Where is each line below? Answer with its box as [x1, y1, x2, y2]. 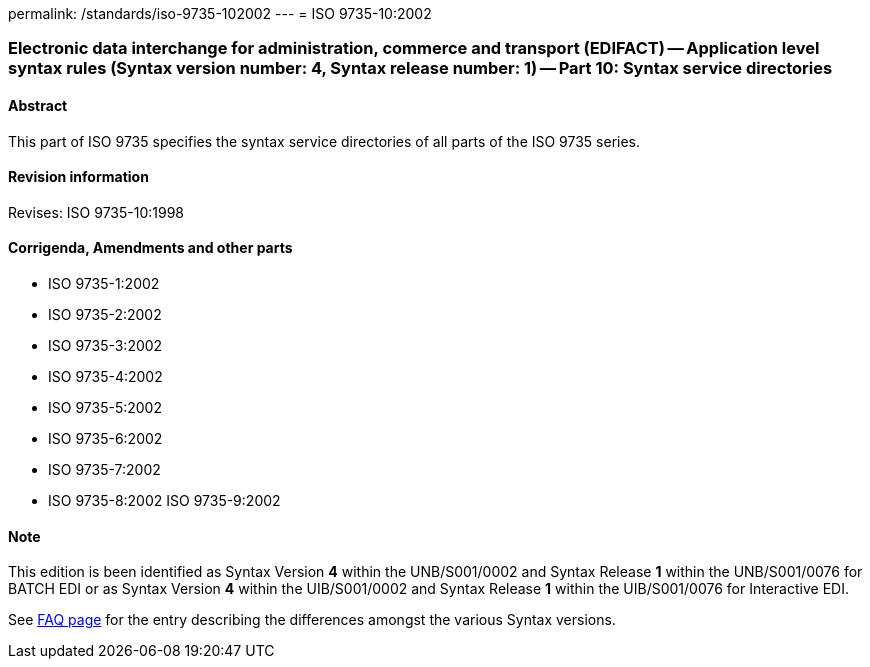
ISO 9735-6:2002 [48, 430, 163, 448]
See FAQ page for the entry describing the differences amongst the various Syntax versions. [8, 611, 616, 629]
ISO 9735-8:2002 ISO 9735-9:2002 [48, 492, 281, 510]
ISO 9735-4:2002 [48, 368, 163, 386]
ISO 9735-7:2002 [48, 461, 161, 479]
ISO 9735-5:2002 [48, 399, 162, 417]
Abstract [8, 96, 68, 114]
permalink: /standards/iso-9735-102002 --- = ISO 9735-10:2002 [8, 5, 432, 22]
